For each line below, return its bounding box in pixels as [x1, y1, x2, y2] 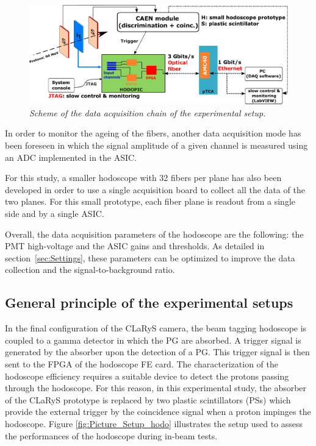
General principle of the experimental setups [5, 293, 293, 312]
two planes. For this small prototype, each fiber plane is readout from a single [5, 195, 295, 208]
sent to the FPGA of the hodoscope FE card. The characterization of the [5, 358, 278, 370]
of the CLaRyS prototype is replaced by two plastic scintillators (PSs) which [5, 393, 291, 406]
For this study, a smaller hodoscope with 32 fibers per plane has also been [5, 171, 282, 184]
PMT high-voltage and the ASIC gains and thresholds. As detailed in [5, 239, 265, 252]
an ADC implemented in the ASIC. [5, 150, 137, 163]
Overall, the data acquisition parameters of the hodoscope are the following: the [5, 227, 304, 240]
